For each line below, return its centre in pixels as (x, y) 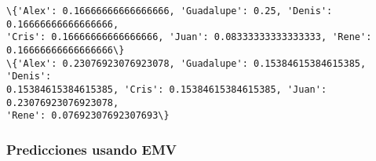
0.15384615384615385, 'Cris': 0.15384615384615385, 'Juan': (167, 89)
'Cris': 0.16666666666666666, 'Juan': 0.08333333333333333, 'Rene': (189, 37)
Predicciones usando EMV (92, 149)
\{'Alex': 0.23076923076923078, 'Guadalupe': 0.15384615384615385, (186, 63)
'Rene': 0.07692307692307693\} (88, 116)
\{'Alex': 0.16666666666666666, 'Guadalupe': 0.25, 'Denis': (170, 11)
